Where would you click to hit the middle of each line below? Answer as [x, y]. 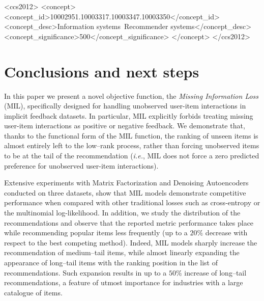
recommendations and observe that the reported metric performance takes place [129, 222]
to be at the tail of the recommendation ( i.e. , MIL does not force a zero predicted [132, 156]
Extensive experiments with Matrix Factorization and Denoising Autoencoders [126, 183]
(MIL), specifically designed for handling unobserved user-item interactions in [125, 106]
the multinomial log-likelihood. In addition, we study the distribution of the [122, 213]
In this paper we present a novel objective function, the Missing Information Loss [131, 95]
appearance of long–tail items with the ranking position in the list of [111, 262]
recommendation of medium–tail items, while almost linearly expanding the [122, 252]
